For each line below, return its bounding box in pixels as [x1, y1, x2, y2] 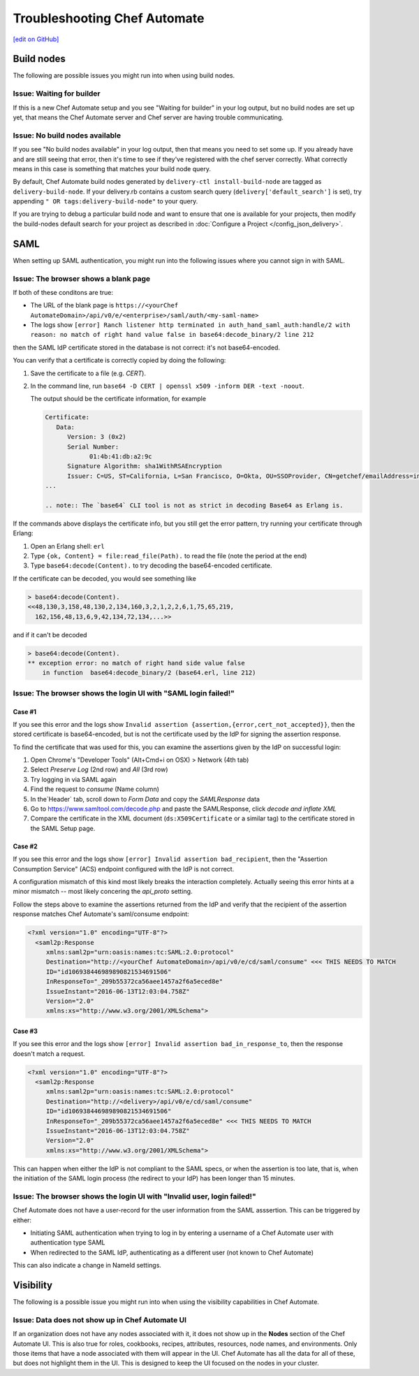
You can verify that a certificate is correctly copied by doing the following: [13, 356, 226, 365]
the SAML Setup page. [30, 824, 96, 832]
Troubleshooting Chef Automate [13, 10, 205, 26]
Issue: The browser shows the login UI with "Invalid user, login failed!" [13, 1192, 256, 1201]
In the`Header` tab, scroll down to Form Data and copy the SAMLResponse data [30, 795, 260, 803]
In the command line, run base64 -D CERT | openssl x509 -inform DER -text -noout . [30, 382, 304, 391]
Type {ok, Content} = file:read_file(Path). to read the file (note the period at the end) [30, 552, 307, 560]
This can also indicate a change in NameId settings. [13, 1261, 162, 1270]
